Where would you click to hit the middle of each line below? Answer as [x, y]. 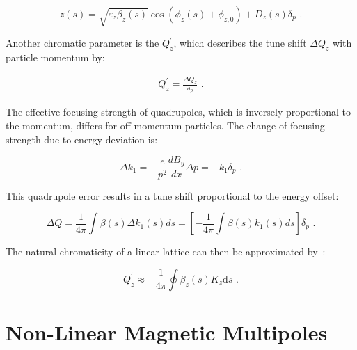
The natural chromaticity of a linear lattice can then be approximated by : [166, 252]
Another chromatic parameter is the [82, 43]
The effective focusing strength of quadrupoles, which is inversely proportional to [178, 112]
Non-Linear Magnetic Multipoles [167, 332]
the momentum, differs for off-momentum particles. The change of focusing [165, 125]
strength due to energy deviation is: [82, 139]
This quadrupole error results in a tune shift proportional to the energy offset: [172, 195]
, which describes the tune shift [240, 43]
